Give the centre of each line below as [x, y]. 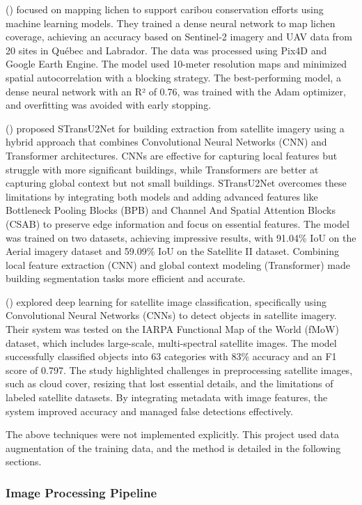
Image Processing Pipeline [81, 492]
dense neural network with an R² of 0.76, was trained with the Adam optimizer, [176, 91]
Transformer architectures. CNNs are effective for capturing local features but [172, 155]
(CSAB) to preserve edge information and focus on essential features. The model [178, 223]
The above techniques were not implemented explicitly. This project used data [173, 434]
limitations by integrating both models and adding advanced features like [162, 196]
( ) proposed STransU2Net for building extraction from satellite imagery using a [175, 128]
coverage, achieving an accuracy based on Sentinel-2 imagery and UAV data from [179, 37]
